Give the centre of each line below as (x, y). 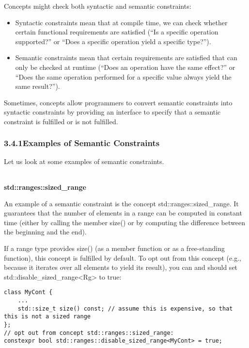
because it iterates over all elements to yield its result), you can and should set (121, 267)
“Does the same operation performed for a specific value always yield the (123, 76)
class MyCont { (28, 292)
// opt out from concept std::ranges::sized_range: (89, 333)
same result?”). (38, 86)
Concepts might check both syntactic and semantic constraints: (98, 6)
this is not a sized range (47, 317)
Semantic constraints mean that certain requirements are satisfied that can (126, 58)
